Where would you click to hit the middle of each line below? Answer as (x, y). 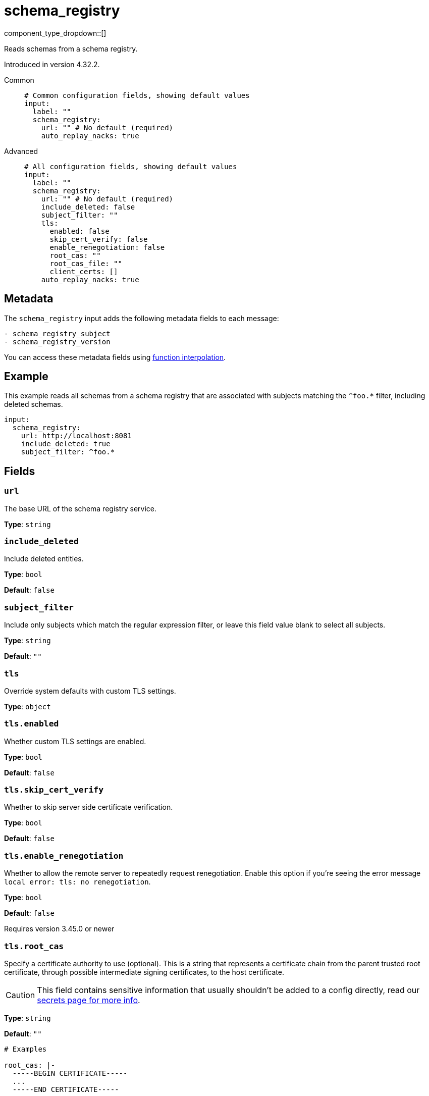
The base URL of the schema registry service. (81, 508)
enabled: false (79, 231)
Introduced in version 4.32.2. (52, 64)
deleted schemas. (34, 404)
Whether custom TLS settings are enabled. (75, 741)
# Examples (25, 1049)
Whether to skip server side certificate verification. (89, 807)
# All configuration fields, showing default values (131, 166)
